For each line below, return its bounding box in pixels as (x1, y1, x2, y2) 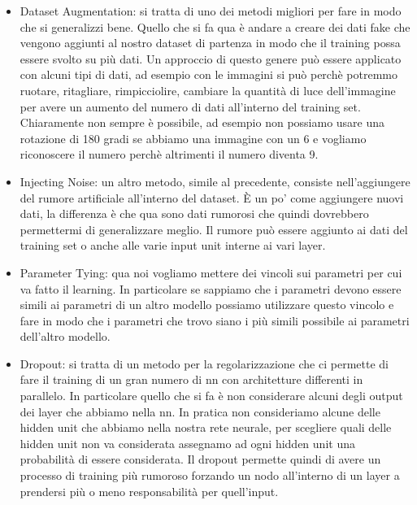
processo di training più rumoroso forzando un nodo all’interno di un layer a (20, 467, 400, 484)
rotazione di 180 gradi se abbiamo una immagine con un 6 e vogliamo (20, 129, 367, 146)
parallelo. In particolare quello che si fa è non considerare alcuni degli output (20, 387, 403, 404)
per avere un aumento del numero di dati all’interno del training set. (20, 98, 361, 115)
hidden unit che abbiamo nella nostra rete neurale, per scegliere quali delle (20, 419, 392, 436)
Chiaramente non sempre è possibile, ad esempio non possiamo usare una (20, 114, 385, 131)
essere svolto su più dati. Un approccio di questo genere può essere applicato (20, 50, 402, 67)
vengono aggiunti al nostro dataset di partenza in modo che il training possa (20, 34, 401, 51)
